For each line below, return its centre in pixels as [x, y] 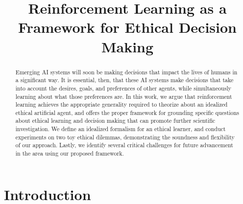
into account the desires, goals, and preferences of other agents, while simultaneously [123, 88]
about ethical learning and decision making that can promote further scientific [115, 121]
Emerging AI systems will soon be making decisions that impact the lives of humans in [126, 72]
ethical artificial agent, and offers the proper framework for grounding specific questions [127, 112]
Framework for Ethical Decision [127, 27]
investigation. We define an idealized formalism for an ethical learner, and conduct [121, 129]
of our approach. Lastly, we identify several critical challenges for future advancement [124, 145]
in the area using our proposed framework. [70, 153]
